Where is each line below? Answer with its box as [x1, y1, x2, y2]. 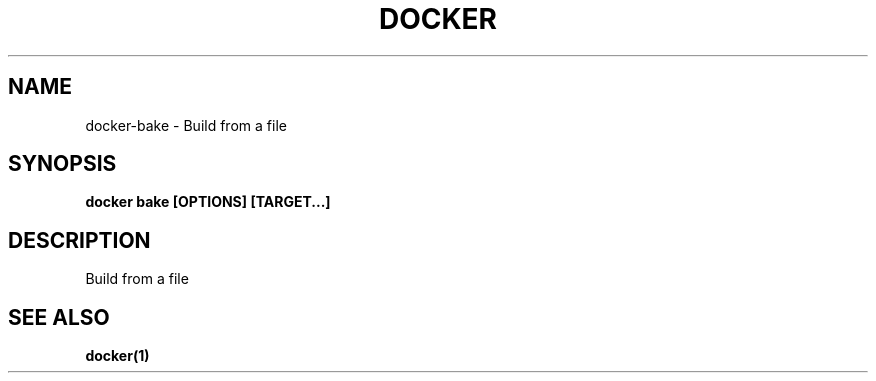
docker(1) [85, 347, 150, 365]
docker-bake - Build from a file [85, 116, 287, 134]
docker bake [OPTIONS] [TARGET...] [85, 193, 331, 211]
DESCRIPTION [8, 227, 151, 253]
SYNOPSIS [8, 151, 117, 177]
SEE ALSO [8, 304, 110, 330]
